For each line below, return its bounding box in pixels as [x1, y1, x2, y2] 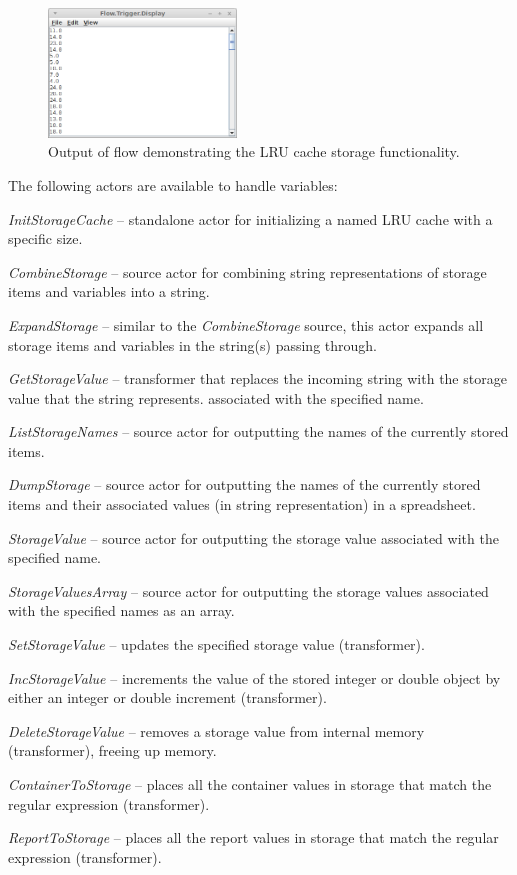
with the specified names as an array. [8, 600, 235, 621]
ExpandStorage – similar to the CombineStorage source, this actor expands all [8, 314, 484, 335]
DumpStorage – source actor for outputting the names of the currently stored [8, 474, 481, 495]
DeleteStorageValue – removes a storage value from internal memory [8, 720, 425, 741]
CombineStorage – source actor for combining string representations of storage [8, 261, 487, 282]
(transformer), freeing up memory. [8, 740, 217, 761]
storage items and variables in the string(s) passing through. [8, 334, 377, 355]
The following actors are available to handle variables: [8, 174, 338, 195]
